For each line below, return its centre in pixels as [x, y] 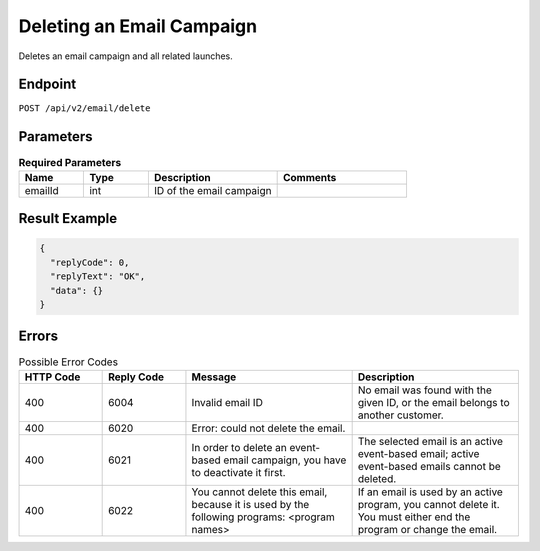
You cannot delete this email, [259, 492]
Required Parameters [70, 162]
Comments [309, 177]
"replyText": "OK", [98, 276]
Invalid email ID [227, 402]
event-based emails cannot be [429, 466]
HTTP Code [52, 377]
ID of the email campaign [212, 190]
